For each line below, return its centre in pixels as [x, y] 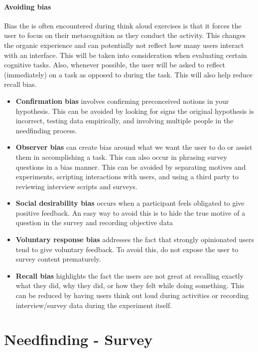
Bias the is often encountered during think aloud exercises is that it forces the [123, 25]
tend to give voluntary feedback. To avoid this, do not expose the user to [127, 249]
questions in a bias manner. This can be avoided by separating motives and [131, 167]
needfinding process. [46, 130]
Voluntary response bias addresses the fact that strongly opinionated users [135, 239]
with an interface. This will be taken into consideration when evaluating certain [126, 55]
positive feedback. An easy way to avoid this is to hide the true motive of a [130, 212]
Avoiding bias [28, 6]
